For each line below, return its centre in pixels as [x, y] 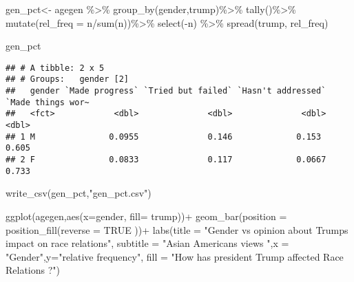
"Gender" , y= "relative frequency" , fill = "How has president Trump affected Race [175, 256]
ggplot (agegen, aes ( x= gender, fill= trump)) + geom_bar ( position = [146, 216]
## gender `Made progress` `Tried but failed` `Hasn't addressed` [166, 91]
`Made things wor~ [48, 102]
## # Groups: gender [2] [67, 79]
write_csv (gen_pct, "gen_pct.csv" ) [79, 193]
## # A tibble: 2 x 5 [55, 68]
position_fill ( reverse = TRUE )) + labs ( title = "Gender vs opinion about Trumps [177, 229]
